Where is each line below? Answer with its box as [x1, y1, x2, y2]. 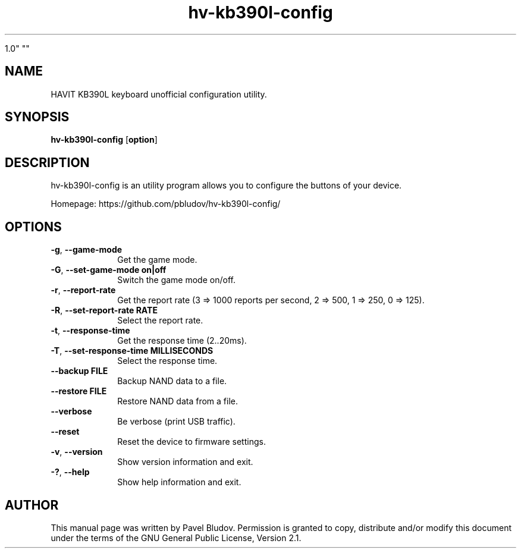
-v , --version [51, 447, 103, 457]
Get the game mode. [117, 254, 197, 265]
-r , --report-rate [51, 285, 116, 296]
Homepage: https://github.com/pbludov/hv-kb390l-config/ [51, 199, 281, 209]
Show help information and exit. [117, 477, 241, 488]
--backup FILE [51, 366, 108, 376]
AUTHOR [5, 497, 59, 513]
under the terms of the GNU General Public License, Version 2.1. [51, 532, 302, 543]
